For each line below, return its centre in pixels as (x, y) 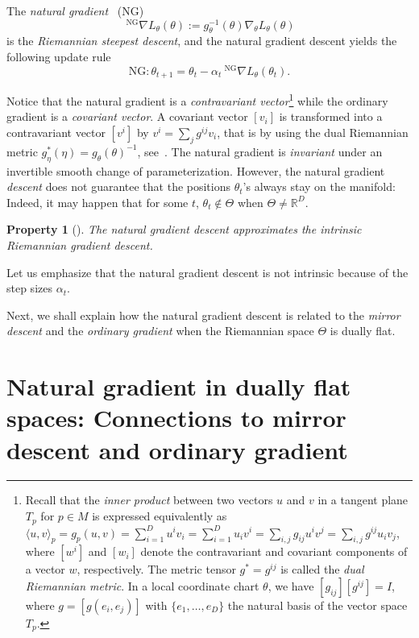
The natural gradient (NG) (75, 10)
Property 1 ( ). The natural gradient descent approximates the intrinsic (184, 229)
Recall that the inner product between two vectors (149, 500)
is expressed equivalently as (160, 516)
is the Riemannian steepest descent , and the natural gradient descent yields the (202, 41)
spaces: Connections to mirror (176, 418)
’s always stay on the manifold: (319, 186)
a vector (45, 569)
